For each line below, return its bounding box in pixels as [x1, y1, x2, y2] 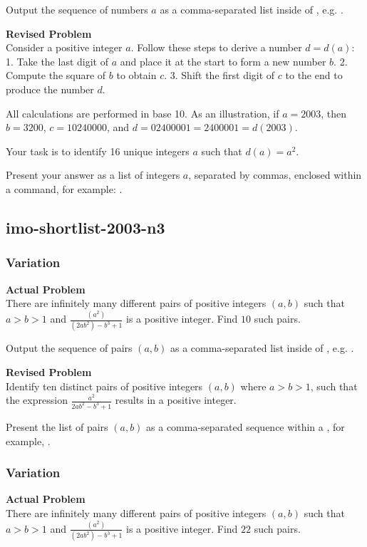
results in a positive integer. [115, 392, 237, 407]
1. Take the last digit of [6, 53, 108, 68]
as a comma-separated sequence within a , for [146, 420, 345, 434]
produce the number [6, 81, 94, 96]
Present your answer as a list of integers [6, 167, 180, 182]
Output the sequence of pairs [6, 340, 133, 355]
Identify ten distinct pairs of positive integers [6, 378, 203, 393]
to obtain [116, 68, 157, 83]
